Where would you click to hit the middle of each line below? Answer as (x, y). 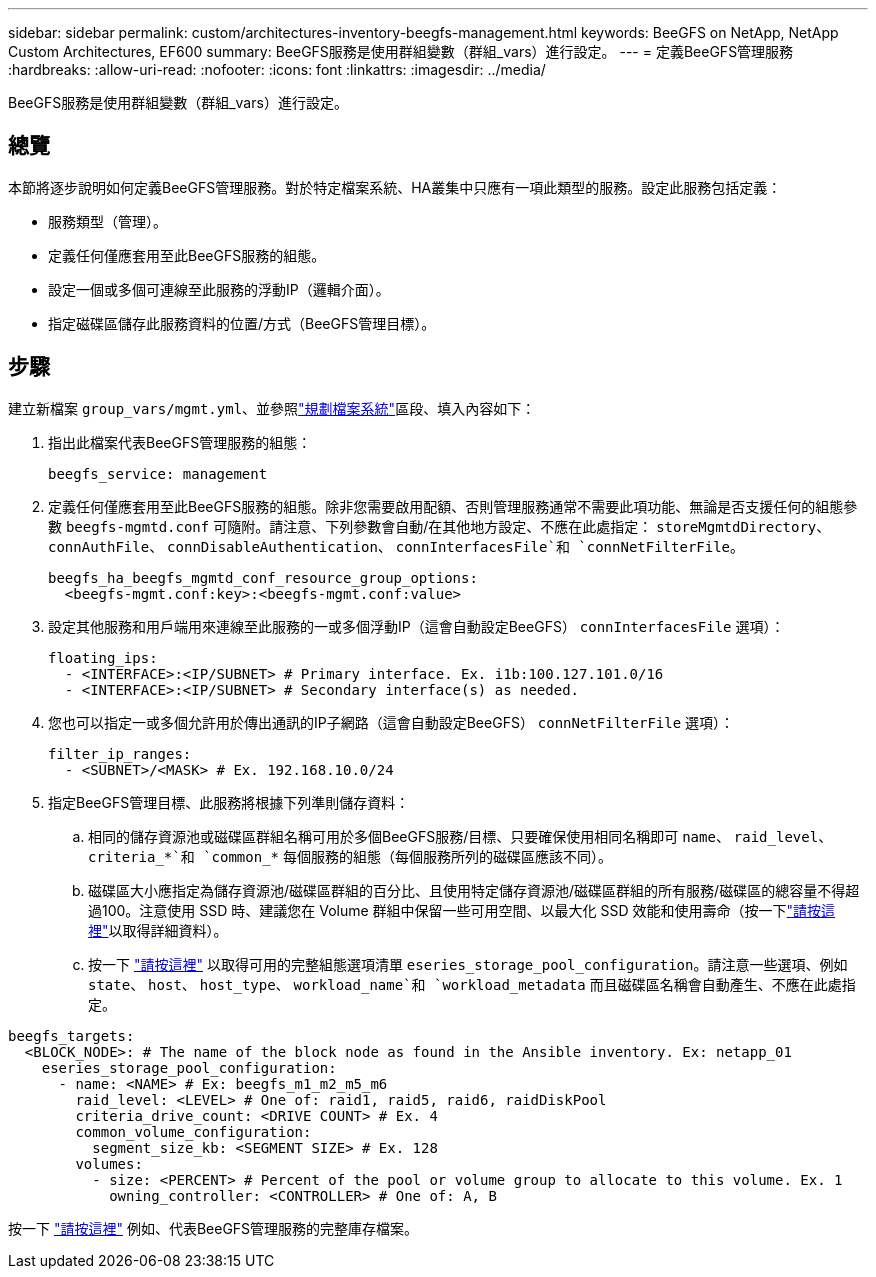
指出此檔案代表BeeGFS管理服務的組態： (180, 442)
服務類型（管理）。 (107, 221)
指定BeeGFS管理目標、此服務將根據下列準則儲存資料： (229, 802)
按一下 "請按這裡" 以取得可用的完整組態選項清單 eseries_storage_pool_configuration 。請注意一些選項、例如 (468, 964)
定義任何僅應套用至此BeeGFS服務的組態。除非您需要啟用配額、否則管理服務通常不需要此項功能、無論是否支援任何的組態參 (453, 506)
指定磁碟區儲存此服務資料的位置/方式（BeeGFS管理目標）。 (242, 323)
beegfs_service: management (158, 473)
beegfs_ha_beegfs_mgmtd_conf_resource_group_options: (263, 577)
